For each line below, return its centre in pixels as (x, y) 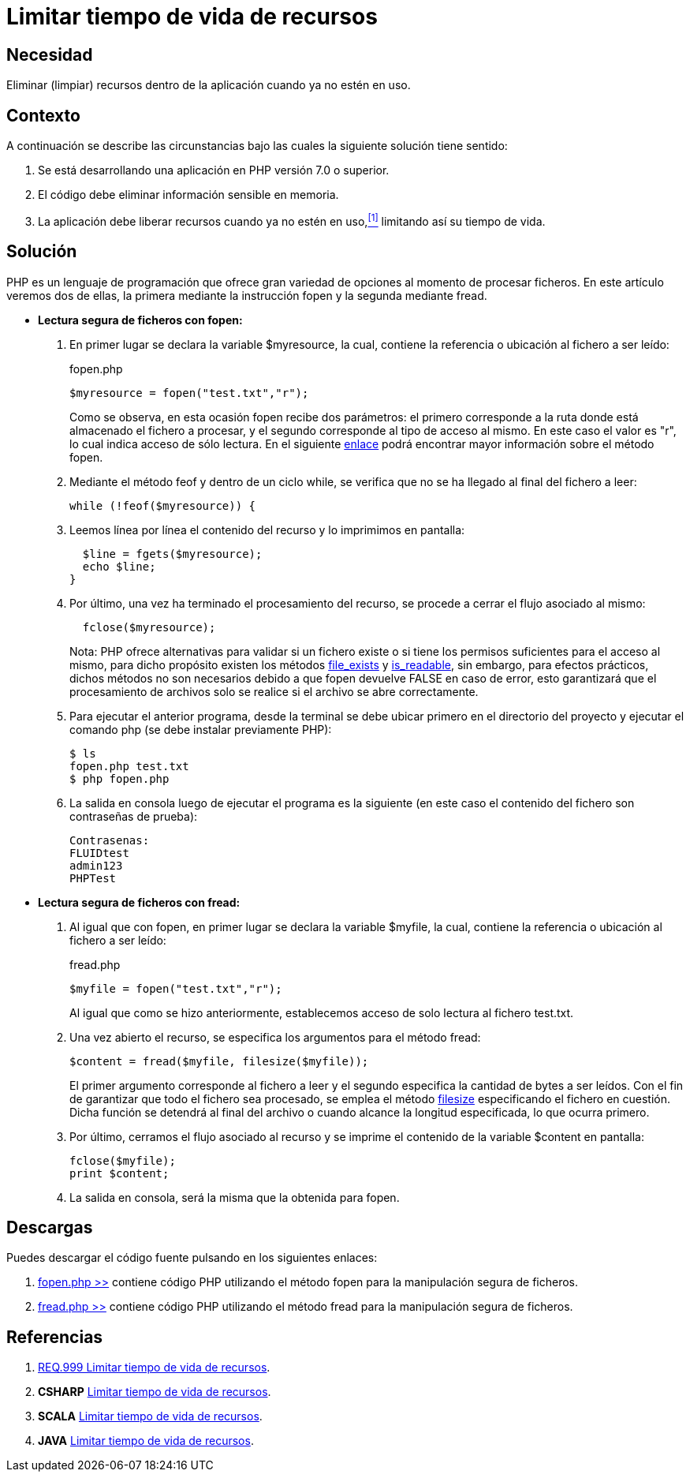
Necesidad (50, 54)
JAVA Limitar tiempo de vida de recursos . (146, 1441)
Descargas (50, 1227)
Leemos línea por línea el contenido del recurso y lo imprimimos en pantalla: (267, 529)
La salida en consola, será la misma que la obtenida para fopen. (235, 1197)
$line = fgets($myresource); (172, 554)
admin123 (96, 865)
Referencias (55, 1337)
